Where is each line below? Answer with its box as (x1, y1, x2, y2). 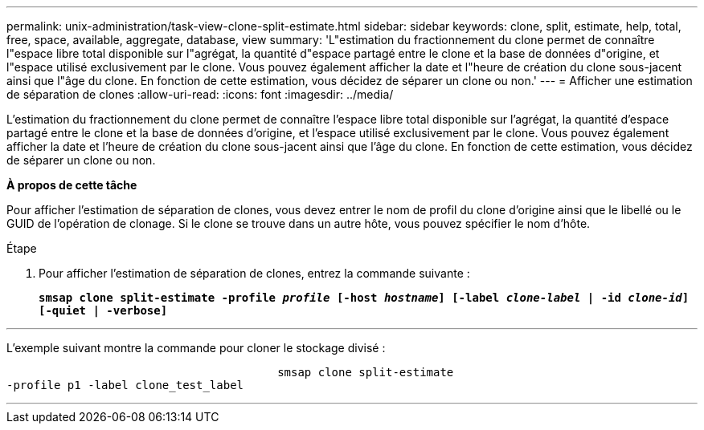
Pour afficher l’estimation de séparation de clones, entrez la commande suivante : (39, 266, 470, 280)
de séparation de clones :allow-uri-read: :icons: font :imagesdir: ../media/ (6, 87, 394, 101)
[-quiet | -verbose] (39, 304, 168, 317)
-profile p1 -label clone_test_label (6, 379, 244, 391)
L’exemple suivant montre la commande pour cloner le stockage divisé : (6, 341, 386, 355)
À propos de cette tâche (6, 178, 137, 192)
